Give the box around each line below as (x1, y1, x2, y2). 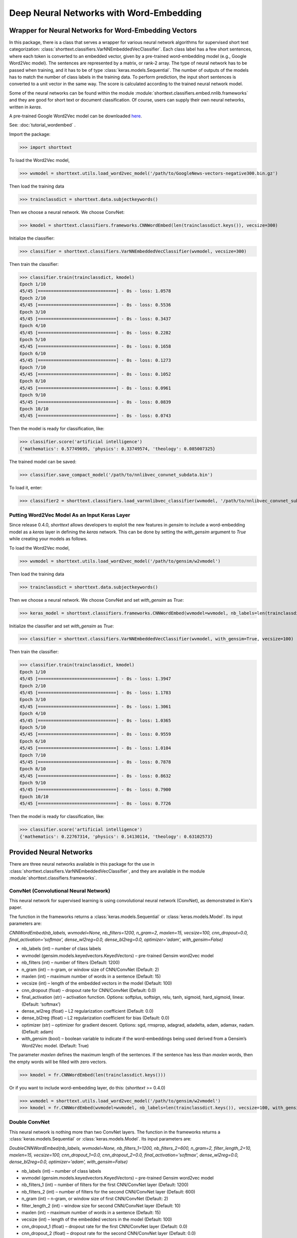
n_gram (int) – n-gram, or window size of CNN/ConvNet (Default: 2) (21, 966, 159, 973)
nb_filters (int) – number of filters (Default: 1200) (21, 960, 120, 966)
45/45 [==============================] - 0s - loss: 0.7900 (19, 787, 171, 792)
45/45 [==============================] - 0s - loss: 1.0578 (19, 288, 171, 294)
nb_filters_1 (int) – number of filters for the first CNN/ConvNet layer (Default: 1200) (21, 1182, 189, 1188)
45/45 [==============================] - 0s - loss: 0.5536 (19, 302, 171, 308)
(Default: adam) (21, 1029, 54, 1035)
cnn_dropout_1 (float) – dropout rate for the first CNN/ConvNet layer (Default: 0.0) (21, 1223, 188, 1229)
